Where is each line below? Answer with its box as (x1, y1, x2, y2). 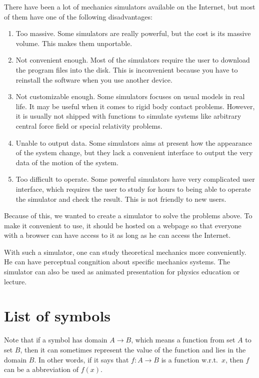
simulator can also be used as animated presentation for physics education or (4, 266, 240, 277)
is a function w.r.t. (161, 354, 218, 364)
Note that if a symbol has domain (4, 334, 107, 345)
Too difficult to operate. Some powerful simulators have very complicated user (15, 174, 255, 184)
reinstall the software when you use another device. (15, 74, 172, 85)
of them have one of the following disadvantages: (4, 11, 152, 22)
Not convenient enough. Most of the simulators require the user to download (15, 55, 250, 65)
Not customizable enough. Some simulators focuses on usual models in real (15, 91, 245, 102)
